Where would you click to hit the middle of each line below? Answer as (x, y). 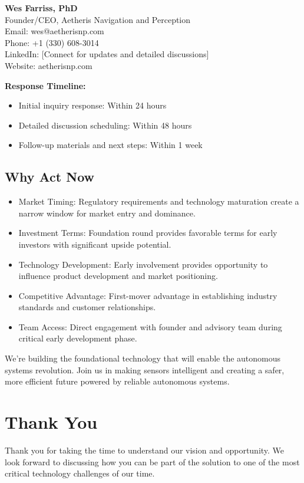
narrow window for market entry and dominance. (107, 213)
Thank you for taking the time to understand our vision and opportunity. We (145, 450)
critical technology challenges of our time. (80, 473)
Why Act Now (49, 177)
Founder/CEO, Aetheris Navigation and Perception (98, 19)
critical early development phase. (78, 338)
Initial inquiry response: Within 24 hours (92, 105)
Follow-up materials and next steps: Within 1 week (110, 145)
